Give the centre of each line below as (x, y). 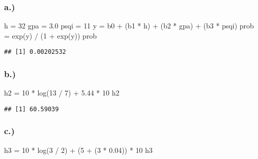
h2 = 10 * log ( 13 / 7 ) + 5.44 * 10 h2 (62, 93)
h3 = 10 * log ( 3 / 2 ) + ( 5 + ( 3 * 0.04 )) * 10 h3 (78, 150)
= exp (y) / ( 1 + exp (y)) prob (51, 35)
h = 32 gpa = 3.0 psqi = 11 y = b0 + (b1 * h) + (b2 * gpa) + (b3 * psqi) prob (129, 26)
